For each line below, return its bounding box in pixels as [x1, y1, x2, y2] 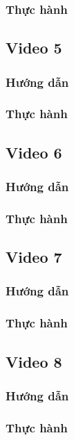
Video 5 [6, 37, 62, 58]
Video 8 [6, 350, 62, 372]
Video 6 [6, 141, 62, 163]
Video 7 [6, 246, 62, 268]
